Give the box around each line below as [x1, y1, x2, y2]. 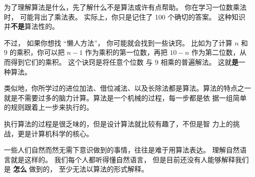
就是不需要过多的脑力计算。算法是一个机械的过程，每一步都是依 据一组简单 [4, 92, 247, 102]
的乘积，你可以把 [9, 47, 65, 57]
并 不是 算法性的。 [4, 21, 59, 31]
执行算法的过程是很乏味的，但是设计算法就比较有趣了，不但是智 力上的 [4, 118, 233, 128]
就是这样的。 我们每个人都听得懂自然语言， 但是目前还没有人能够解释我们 [10, 154, 249, 164]
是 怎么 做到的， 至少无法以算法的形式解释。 [4, 164, 148, 174]
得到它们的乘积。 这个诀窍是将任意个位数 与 [10, 56, 153, 67]
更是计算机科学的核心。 [17, 128, 93, 138]
